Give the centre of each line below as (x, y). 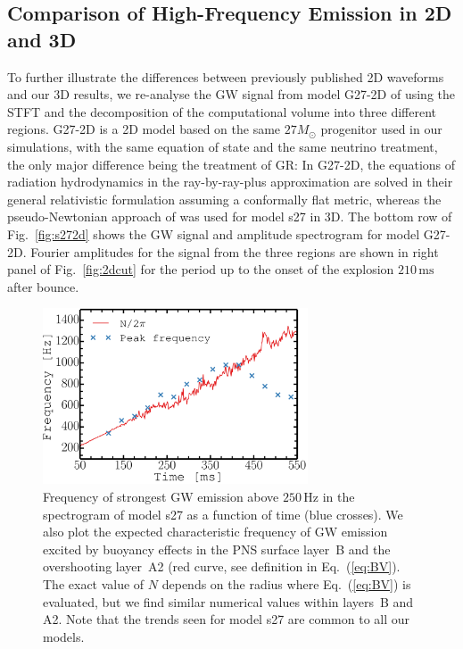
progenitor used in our (381, 129)
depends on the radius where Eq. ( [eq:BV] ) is (286, 583)
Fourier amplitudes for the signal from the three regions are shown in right (235, 251)
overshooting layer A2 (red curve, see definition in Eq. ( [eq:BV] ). (222, 566)
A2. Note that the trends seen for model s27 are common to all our (227, 619)
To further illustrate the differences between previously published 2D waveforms (226, 76)
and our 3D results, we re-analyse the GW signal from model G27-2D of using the (231, 94)
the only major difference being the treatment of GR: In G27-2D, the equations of (231, 164)
